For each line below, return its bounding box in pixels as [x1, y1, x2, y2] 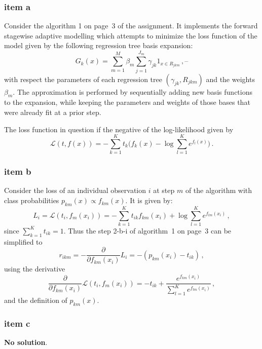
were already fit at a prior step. [4, 106, 101, 117]
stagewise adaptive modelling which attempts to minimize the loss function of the [4, 30, 257, 41]
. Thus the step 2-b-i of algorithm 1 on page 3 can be [63, 225, 232, 236]
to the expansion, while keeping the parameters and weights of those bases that [4, 97, 250, 107]
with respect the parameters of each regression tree [4, 73, 162, 84]
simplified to [4, 236, 43, 247]
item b [4, 165, 31, 178]
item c [4, 317, 30, 329]
